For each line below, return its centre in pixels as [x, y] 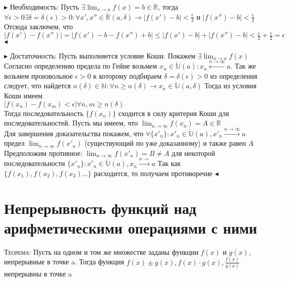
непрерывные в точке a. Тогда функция [64, 262]
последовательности [35, 163]
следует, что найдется [38, 86]
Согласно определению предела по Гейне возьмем [81, 66]
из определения [234, 75]
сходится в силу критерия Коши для [174, 113]
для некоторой [193, 153]
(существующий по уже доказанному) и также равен [165, 143]
